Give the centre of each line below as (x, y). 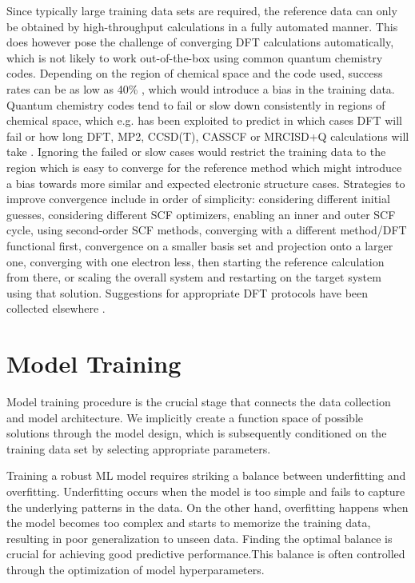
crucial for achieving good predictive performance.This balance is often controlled (206, 554)
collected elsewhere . (56, 308)
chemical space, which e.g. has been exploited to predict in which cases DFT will (204, 120)
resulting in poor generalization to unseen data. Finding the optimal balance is (200, 538)
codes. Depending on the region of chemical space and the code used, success (195, 73)
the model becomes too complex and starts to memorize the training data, (189, 523)
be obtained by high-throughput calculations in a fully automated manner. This (202, 26)
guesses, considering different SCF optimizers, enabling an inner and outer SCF (201, 214)
